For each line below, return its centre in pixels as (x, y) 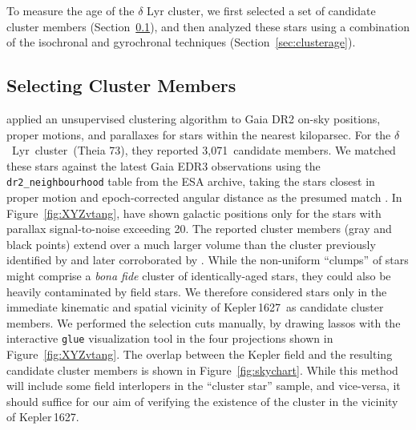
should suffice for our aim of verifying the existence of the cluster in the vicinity (202, 401)
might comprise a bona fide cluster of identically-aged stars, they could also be (199, 275)
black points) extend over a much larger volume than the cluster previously (191, 244)
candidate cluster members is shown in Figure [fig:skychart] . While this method (202, 370)
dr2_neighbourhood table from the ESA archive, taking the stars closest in (191, 181)
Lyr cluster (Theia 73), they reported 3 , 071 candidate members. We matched (204, 150)
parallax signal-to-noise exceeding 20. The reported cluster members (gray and (199, 229)
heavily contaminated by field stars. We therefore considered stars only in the (197, 291)
